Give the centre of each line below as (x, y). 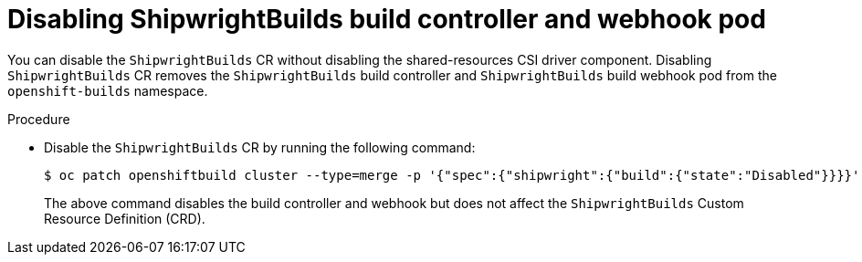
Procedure (39, 119)
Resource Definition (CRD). (125, 218)
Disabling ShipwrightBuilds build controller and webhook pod (387, 19)
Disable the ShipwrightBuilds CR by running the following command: (260, 147)
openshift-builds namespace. (108, 90)
